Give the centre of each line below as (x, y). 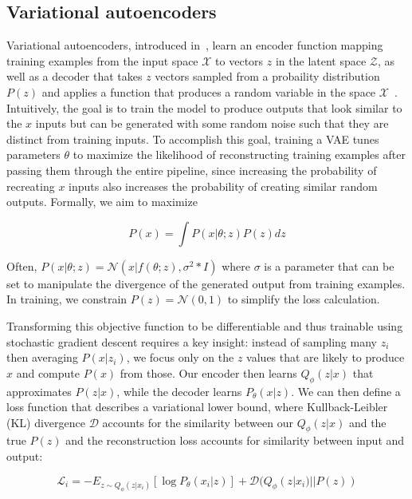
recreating (31, 186)
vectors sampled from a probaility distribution (267, 76)
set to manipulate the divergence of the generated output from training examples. (206, 283)
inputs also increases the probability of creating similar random (223, 186)
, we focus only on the (180, 357)
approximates (39, 391)
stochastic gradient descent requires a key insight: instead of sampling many (192, 341)
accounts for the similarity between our (198, 422)
